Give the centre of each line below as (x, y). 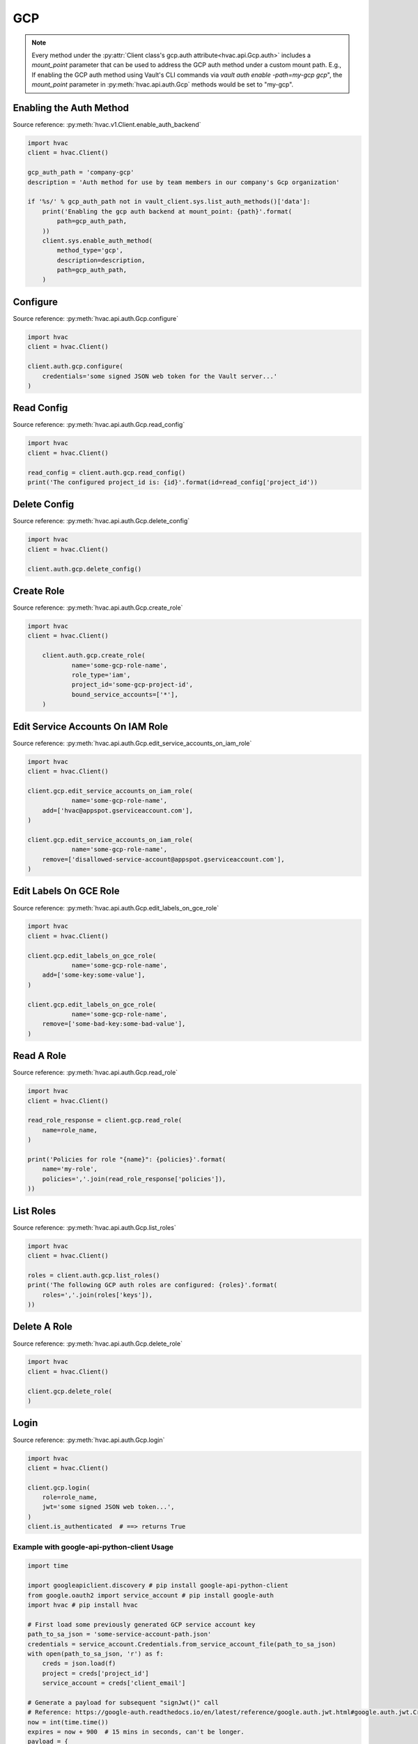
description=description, (101, 260)
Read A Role (39, 1056)
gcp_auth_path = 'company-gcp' (81, 172)
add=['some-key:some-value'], (94, 975)
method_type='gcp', (90, 250)
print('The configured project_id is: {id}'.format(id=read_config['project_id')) (173, 482)
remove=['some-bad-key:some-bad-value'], (114, 1024)
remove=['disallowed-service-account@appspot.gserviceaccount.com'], (163, 859)
